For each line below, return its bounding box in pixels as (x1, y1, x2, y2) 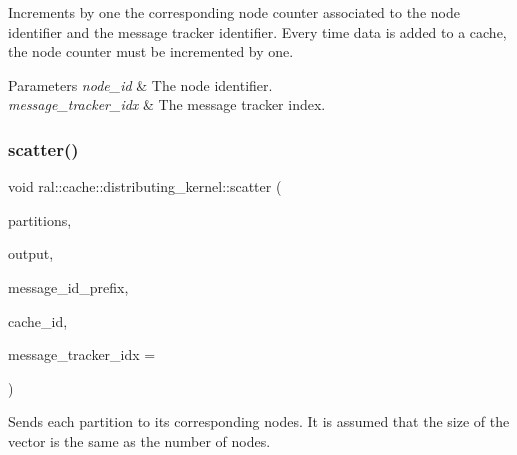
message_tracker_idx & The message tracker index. (8, 94, 326, 115)
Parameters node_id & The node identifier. (8, 74, 273, 95)
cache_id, (8, 310, 68, 331)
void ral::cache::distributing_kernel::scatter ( (8, 176, 282, 197)
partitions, (8, 209, 72, 230)
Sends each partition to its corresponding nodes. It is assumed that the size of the (8, 411, 510, 432)
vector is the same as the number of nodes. (8, 430, 271, 451)
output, (8, 243, 54, 264)
